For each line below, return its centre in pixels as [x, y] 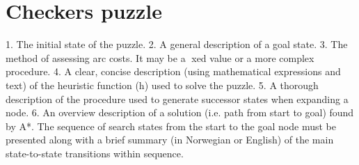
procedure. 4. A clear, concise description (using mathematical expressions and [173, 71]
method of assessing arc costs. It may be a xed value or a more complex [160, 57]
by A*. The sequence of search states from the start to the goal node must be [171, 126]
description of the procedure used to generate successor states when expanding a [177, 99]
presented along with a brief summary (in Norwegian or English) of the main [170, 140]
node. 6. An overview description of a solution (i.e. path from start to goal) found [180, 112]
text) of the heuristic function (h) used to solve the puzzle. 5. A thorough [162, 85]
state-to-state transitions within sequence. [95, 153]
